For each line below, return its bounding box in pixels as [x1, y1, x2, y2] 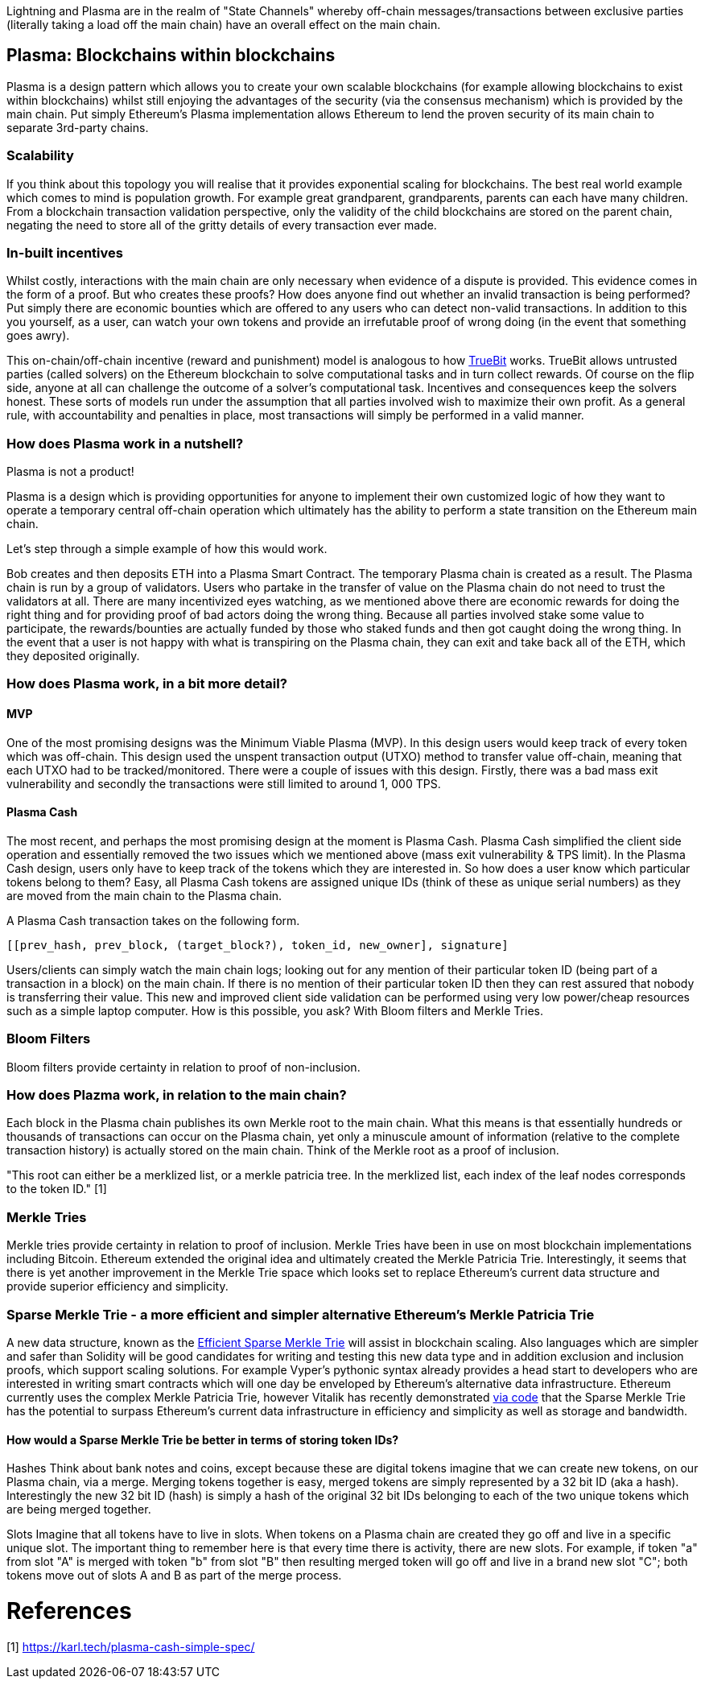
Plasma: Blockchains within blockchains [6, 45, 336, 66]
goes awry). [6, 328, 70, 343]
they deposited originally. [6, 649, 140, 663]
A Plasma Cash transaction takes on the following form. [6, 913, 300, 927]
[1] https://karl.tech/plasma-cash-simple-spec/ [6, 1639, 255, 1654]
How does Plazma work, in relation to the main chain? [6, 1087, 347, 1104]
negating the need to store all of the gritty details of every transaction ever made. [6, 217, 437, 232]
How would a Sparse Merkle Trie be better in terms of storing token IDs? [6, 1432, 399, 1447]
